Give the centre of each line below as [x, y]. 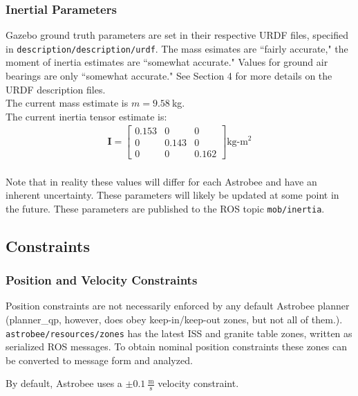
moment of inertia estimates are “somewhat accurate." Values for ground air [167, 62]
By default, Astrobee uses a [64, 383]
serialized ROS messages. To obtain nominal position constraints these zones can [177, 346]
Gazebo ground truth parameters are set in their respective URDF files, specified [177, 35]
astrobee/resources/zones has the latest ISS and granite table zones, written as [179, 333]
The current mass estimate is [67, 103]
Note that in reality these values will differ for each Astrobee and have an [161, 181]
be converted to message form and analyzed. [99, 360]
